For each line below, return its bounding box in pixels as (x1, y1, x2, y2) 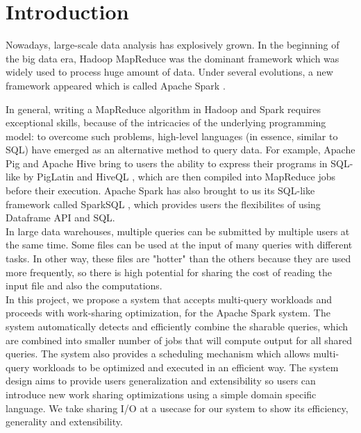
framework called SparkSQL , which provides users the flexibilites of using (6, 196, 321, 211)
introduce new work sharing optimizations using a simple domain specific (6, 387, 317, 401)
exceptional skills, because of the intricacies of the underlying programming (6, 115, 326, 130)
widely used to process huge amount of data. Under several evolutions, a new (6, 65, 333, 79)
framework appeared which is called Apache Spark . (6, 78, 226, 92)
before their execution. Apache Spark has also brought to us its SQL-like (6, 183, 315, 198)
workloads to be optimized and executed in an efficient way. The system (32, 359, 339, 374)
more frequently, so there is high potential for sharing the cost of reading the (6, 264, 332, 279)
